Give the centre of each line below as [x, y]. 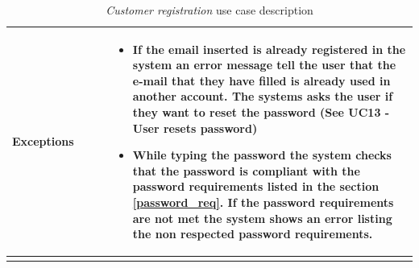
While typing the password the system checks [262, 155]
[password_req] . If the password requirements [263, 202]
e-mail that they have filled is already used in [261, 80]
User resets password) [195, 128]
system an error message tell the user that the [264, 65]
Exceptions [43, 141]
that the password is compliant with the [246, 170]
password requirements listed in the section [256, 186]
